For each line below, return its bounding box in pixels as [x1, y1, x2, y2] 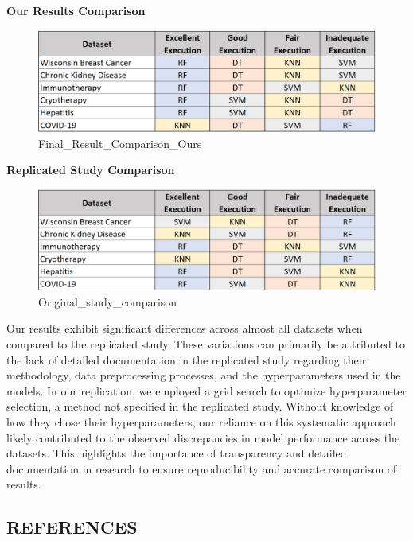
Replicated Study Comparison [6, 162, 175, 178]
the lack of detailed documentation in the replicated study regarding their [6, 351, 367, 368]
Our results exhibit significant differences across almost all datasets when [6, 320, 363, 337]
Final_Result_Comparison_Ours [38, 134, 202, 151]
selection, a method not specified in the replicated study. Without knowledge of [6, 398, 394, 415]
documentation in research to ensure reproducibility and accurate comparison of [6, 460, 397, 477]
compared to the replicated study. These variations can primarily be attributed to [6, 336, 405, 352]
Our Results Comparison [6, 2, 146, 18]
